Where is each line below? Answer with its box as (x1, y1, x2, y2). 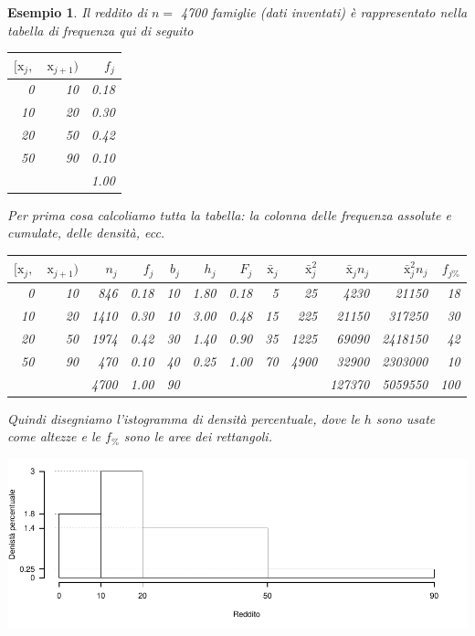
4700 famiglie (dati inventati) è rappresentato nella (181, 3, 468, 21)
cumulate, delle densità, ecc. (7, 223, 165, 242)
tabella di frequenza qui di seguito (7, 20, 194, 39)
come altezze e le (7, 427, 100, 446)
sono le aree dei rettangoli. (123, 427, 272, 446)
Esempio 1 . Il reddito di (7, 3, 147, 21)
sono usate (375, 408, 436, 428)
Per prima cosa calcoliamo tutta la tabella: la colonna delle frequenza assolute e (7, 205, 451, 224)
